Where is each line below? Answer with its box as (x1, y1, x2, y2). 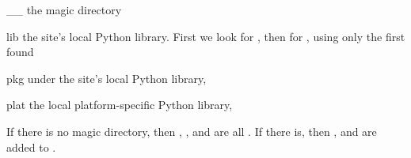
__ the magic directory (6, 2, 122, 17)
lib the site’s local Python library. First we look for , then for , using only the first (6, 28, 405, 44)
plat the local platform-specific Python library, (6, 96, 233, 113)
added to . (6, 138, 56, 155)
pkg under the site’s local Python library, (6, 70, 207, 86)
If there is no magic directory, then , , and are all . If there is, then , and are (6, 122, 377, 139)
